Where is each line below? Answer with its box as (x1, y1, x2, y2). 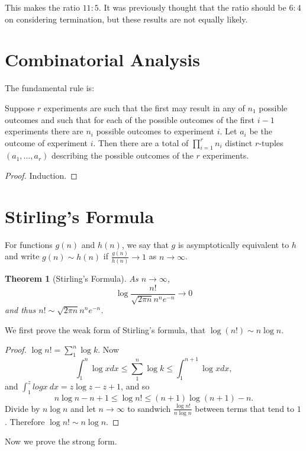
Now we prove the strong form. (5, 435, 117, 447)
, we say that (121, 238, 169, 250)
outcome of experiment (5, 136, 88, 149)
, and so (121, 379, 150, 392)
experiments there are (5, 125, 83, 137)
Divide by (5, 402, 40, 414)
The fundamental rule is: (5, 82, 95, 94)
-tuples (259, 136, 284, 149)
